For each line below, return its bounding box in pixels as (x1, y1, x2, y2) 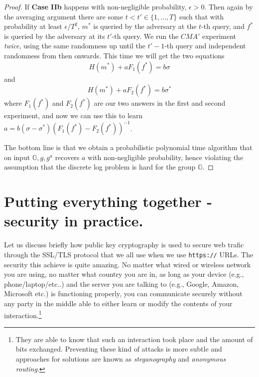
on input (4, 152, 30, 162)
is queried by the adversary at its (4, 30, 105, 41)
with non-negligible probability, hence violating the (88, 152, 244, 162)
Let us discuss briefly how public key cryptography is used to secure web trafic (4, 239, 244, 250)
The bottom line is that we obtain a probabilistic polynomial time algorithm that (4, 142, 253, 153)
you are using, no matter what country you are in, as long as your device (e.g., (4, 269, 244, 279)
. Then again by (204, 1, 253, 11)
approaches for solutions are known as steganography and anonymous (15, 354, 226, 364)
